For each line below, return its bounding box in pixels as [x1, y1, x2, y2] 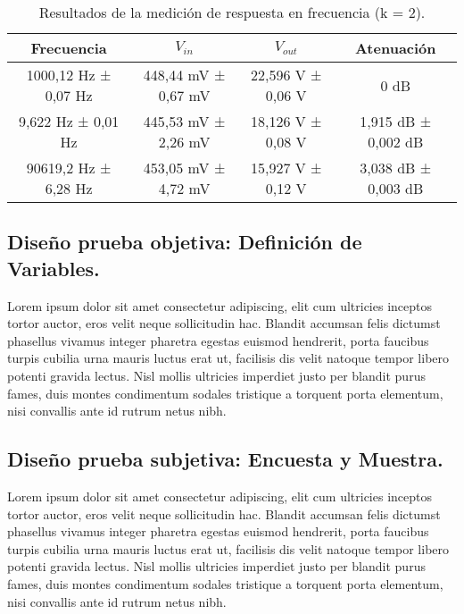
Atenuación [354, 38, 436, 58]
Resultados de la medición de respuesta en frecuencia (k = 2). [38, 2, 426, 22]
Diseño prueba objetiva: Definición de [7, 228, 362, 256]
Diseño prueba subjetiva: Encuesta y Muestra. [7, 445, 443, 473]
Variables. [7, 254, 100, 282]
